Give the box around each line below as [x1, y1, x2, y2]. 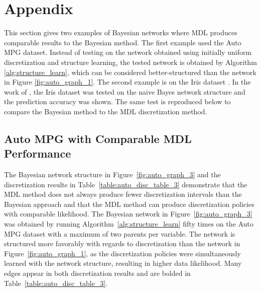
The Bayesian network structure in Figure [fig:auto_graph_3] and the [4, 169, 221, 180]
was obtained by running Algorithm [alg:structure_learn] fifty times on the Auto [4, 218, 253, 229]
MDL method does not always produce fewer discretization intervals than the [4, 189, 242, 199]
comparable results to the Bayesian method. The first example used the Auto [4, 37, 241, 47]
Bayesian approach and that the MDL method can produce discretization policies [4, 198, 254, 209]
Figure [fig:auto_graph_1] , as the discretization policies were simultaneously [4, 248, 241, 258]
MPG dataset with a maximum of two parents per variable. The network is [4, 228, 235, 239]
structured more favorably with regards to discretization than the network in [4, 238, 240, 249]
